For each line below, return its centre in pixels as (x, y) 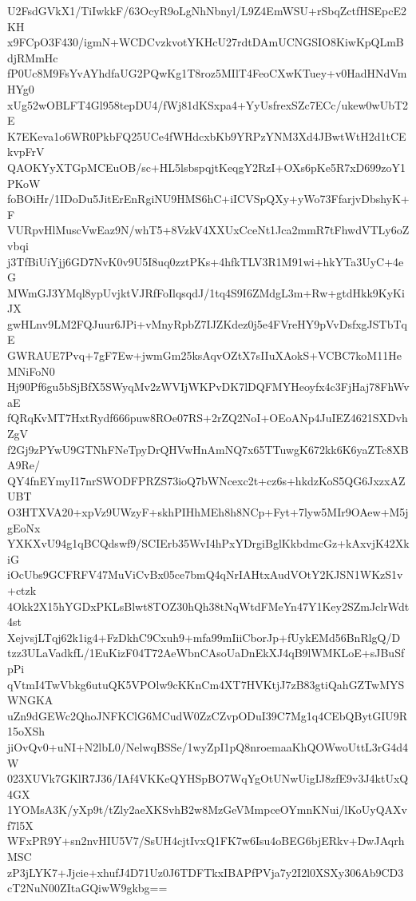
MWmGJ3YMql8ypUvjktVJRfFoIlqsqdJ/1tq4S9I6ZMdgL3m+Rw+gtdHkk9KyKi (206, 292)
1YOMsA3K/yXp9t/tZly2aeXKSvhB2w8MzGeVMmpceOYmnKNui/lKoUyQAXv (207, 809)
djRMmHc (33, 57)
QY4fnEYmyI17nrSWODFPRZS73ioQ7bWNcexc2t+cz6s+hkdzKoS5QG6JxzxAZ (206, 480)
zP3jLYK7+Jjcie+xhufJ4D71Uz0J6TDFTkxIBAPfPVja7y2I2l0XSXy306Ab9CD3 (206, 872)
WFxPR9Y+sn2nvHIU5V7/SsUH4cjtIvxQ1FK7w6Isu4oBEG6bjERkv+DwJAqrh (206, 841)
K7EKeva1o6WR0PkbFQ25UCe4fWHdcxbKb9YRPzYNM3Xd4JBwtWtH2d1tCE (207, 136)
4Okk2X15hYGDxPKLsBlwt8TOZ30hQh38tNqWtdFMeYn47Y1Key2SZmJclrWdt (208, 606)
